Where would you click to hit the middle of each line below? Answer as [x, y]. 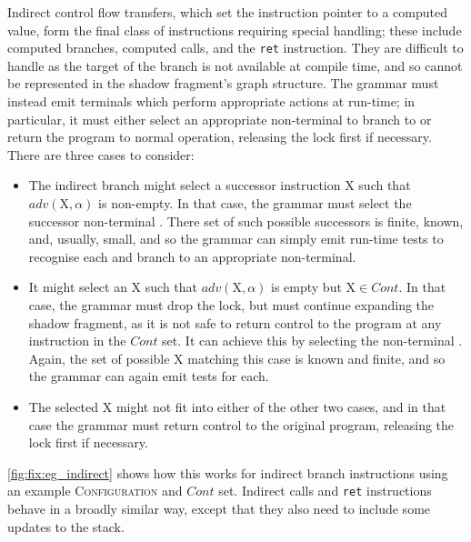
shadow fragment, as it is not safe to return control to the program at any [235, 322]
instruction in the [77, 341]
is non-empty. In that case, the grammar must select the [255, 203]
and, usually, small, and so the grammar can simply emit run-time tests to [236, 239]
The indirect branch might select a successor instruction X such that [220, 185]
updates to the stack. [66, 526]
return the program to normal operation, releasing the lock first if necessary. [220, 137]
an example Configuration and [95, 491]
